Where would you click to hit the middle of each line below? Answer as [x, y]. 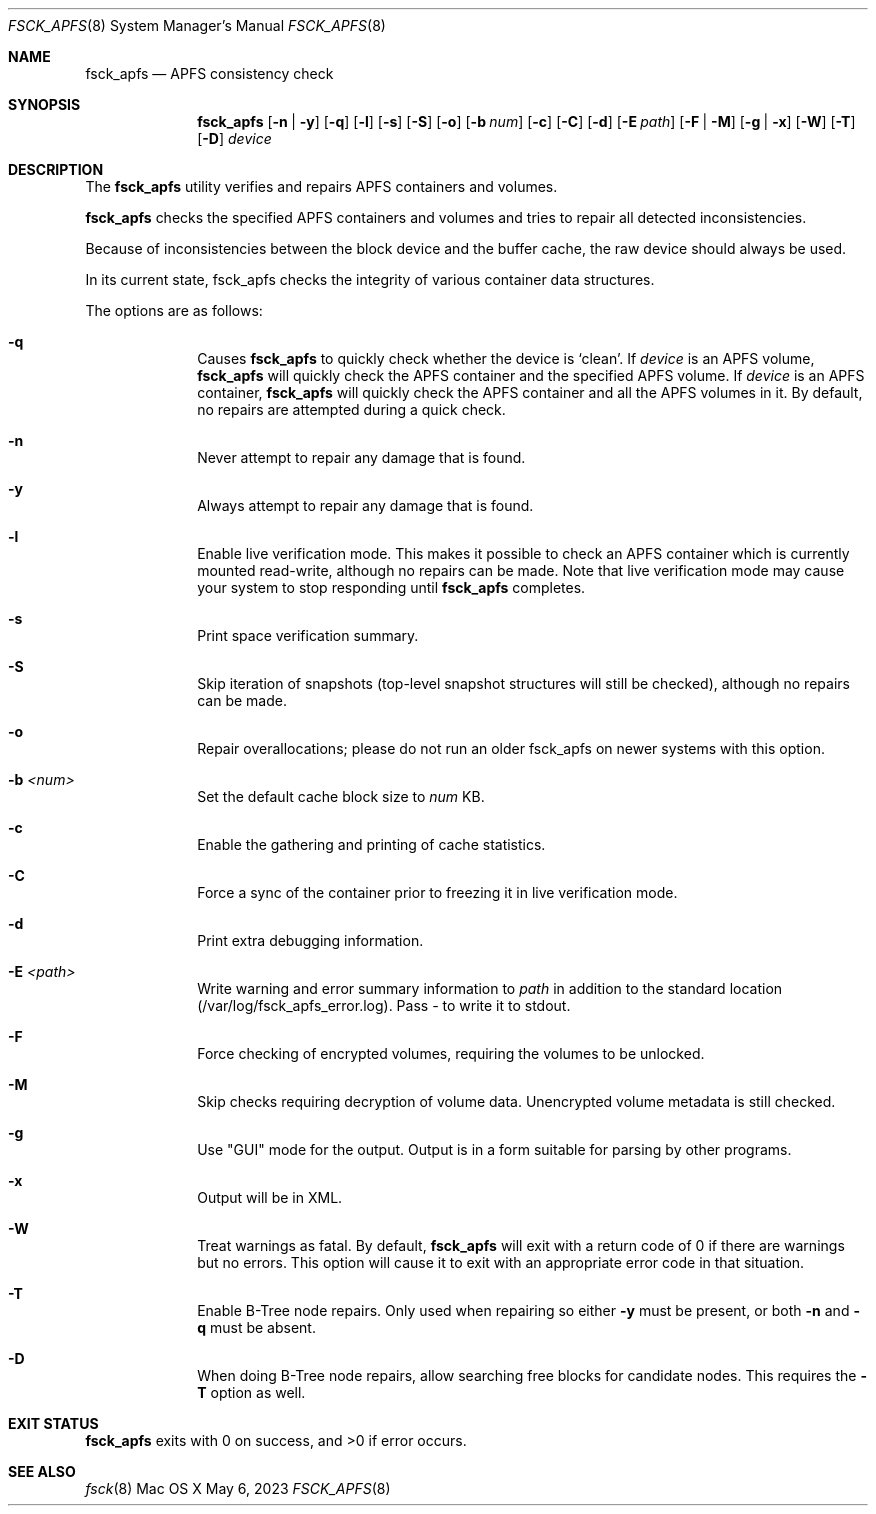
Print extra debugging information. [310, 940]
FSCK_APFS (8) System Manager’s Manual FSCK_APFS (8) [197, 25]
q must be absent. [256, 1327]
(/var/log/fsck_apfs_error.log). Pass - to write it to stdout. [384, 1005]
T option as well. [251, 1392]
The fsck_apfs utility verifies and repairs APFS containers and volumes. [321, 186]
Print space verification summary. [308, 635]
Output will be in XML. [270, 1197]
